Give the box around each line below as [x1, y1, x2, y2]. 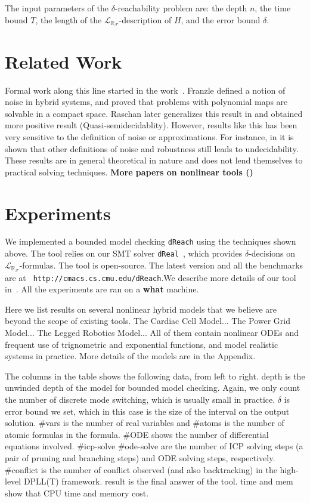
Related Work [5, 49, 122, 73]
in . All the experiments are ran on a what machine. [5, 283, 199, 295]
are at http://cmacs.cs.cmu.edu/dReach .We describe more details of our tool [5, 271, 296, 283]
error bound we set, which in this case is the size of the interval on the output [5, 405, 290, 417]
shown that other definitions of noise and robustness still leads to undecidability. [5, 142, 299, 155]
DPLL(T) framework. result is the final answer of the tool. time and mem [23, 475, 293, 487]
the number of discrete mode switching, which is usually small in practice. [5, 393, 275, 406]
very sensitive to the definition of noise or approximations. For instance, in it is [5, 130, 294, 143]
